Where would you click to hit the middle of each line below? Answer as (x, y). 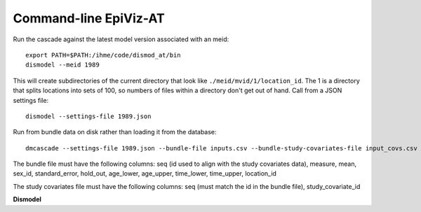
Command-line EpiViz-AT (89, 18)
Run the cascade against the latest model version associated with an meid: (121, 39)
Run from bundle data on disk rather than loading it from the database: (115, 132)
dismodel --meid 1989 (62, 65)
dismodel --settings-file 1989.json (88, 116)
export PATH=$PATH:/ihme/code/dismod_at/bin (103, 55)
